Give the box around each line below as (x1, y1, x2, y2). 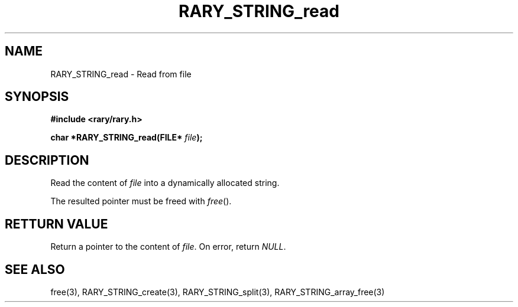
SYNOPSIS (5, 89, 69, 104)
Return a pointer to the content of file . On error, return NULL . (50, 241, 286, 252)
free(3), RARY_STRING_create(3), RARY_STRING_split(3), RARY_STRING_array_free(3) (50, 286, 385, 297)
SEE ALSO (5, 262, 65, 277)
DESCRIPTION (5, 152, 89, 168)
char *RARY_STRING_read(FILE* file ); (50, 132, 203, 143)
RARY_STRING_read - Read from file (50, 68, 192, 79)
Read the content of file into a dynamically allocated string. (50, 178, 280, 188)
